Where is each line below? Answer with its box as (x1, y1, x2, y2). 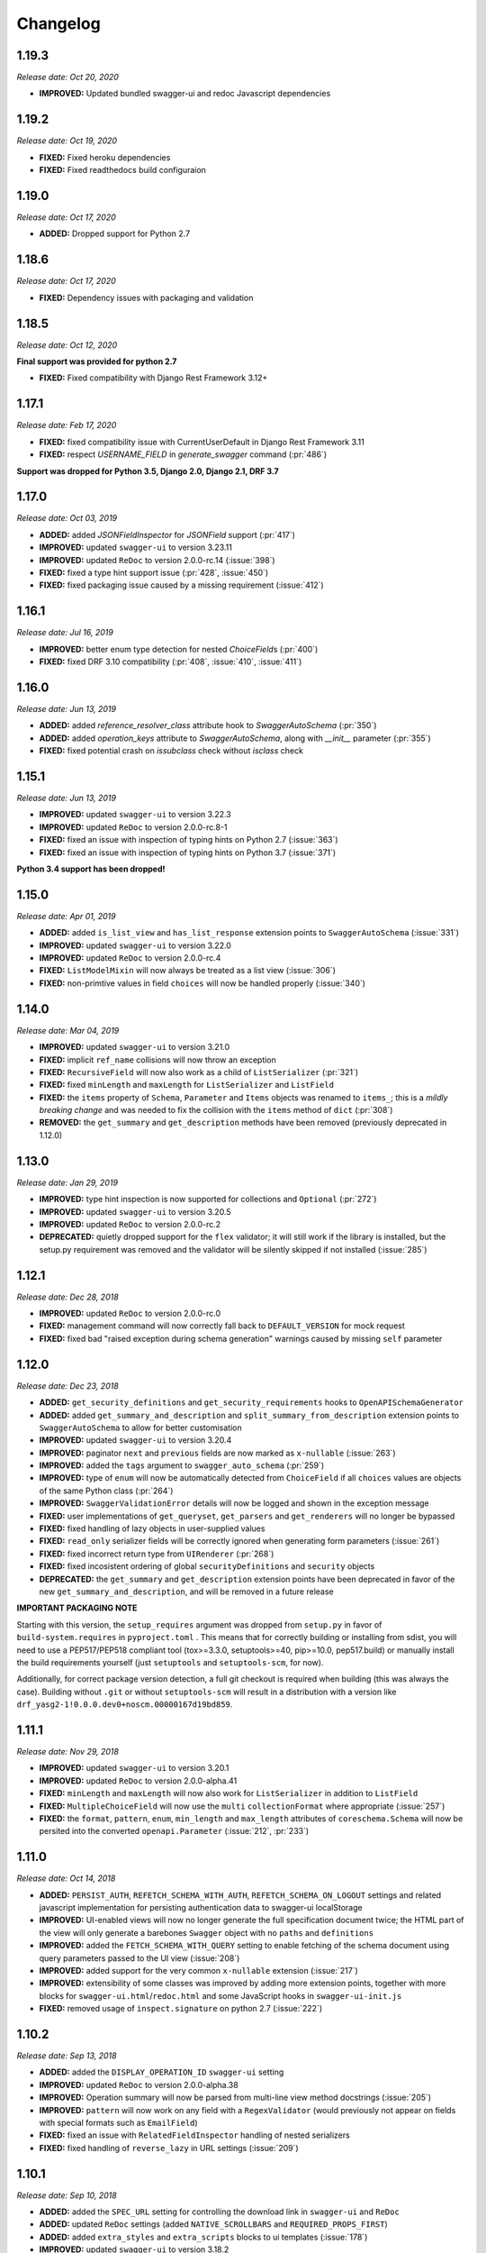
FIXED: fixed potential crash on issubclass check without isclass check (39, 745, 303, 756)
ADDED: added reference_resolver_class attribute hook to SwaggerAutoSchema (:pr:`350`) (39, 720, 377, 731)
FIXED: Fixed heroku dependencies (39, 151, 171, 162)
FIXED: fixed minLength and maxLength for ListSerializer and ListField (39, 1080, 335, 1090)
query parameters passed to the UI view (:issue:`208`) (39, 1952, 240, 1964)
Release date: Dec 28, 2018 (16, 1291, 119, 1302)
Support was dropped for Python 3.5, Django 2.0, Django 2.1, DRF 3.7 (16, 465, 279, 477)
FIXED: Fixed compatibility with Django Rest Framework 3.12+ (39, 372, 268, 383)
